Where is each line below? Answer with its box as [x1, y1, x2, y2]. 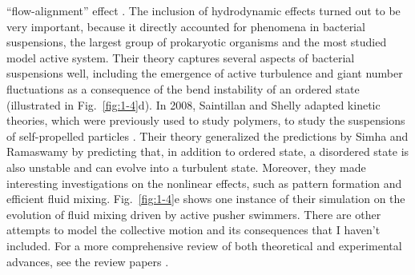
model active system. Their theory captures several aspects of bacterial [6, 49, 355, 66]
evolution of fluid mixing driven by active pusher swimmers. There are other [6, 205, 381, 222]
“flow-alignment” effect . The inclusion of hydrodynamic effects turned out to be [6, 2, 401, 18]
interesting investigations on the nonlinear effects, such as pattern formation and [6, 174, 402, 191]
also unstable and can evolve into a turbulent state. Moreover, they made [6, 158, 366, 175]
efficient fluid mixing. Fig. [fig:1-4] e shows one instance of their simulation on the [6, 190, 405, 207]
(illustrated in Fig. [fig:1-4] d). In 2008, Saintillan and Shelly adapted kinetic [6, 96, 381, 113]
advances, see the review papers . [6, 253, 169, 269]
